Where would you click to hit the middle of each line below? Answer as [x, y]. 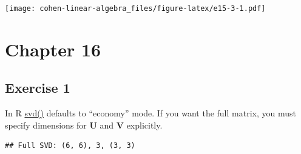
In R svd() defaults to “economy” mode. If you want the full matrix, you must [150, 113]
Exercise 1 [38, 88]
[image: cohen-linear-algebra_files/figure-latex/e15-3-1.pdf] [135, 8]
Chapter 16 [53, 49]
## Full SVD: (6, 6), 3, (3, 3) [70, 146]
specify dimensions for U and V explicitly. [84, 125]
